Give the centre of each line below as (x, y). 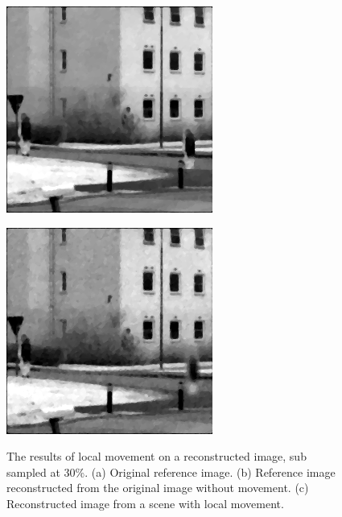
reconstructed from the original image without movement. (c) (158, 488)
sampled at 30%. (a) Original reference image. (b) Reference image (171, 472)
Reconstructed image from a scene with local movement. (145, 503)
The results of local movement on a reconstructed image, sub (157, 456)
